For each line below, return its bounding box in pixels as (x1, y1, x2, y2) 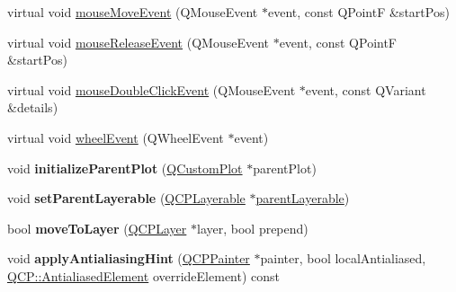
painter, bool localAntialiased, (260, 249, 426, 268)
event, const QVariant (305, 80, 426, 99)
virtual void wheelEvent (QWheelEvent (7, 128, 224, 146)
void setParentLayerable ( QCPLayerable (7, 189, 246, 208)
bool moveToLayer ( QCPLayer (7, 218, 187, 237)
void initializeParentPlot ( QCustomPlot (7, 158, 243, 177)
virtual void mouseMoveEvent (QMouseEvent (7, 3, 258, 21)
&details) (7, 98, 58, 117)
